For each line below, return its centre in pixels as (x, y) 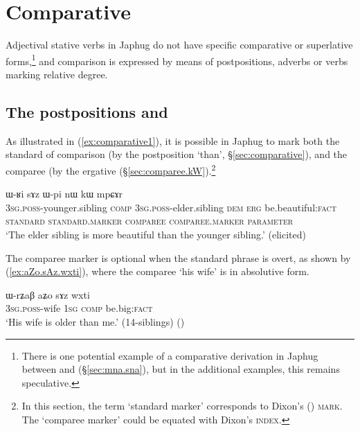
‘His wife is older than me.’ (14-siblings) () (95, 321)
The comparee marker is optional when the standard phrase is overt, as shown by (178, 257)
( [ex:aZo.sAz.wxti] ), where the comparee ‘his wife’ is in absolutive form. (157, 271)
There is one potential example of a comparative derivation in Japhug (170, 355)
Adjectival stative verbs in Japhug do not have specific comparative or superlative (179, 45)
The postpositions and (87, 111)
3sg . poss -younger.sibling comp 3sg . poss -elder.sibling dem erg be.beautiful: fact (171, 207)
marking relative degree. (57, 74)
